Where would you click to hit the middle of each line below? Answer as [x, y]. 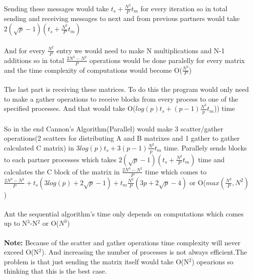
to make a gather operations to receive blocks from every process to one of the [121, 98]
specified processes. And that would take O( [70, 108]
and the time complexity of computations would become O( [93, 70]
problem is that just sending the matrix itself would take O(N [96, 261]
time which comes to [176, 171]
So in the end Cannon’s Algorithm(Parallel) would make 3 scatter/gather [114, 128]
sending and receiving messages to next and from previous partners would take [122, 18]
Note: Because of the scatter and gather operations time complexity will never [122, 242]
